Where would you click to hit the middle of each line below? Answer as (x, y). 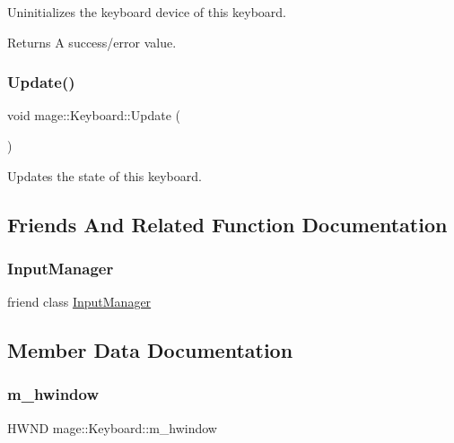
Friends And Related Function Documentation (227, 224)
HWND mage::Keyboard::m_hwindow (112, 427)
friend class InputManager (79, 302)
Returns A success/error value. (92, 42)
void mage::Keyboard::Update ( (94, 115)
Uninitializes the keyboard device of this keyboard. (147, 12)
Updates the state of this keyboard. (105, 175)
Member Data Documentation (150, 350)
